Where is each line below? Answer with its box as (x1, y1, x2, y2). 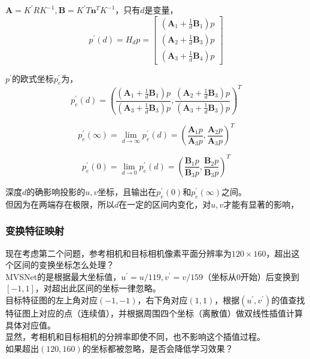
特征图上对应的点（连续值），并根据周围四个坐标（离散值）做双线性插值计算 (5, 306, 303, 319)
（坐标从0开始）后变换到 (203, 270, 300, 282)
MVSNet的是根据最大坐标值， (5, 270, 121, 282)
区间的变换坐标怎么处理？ (13, 258, 114, 271)
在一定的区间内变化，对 (118, 197, 211, 210)
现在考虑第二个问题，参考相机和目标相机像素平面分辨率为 (5, 247, 232, 259)
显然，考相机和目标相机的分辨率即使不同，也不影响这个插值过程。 (5, 330, 265, 343)
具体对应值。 (5, 318, 56, 331)
